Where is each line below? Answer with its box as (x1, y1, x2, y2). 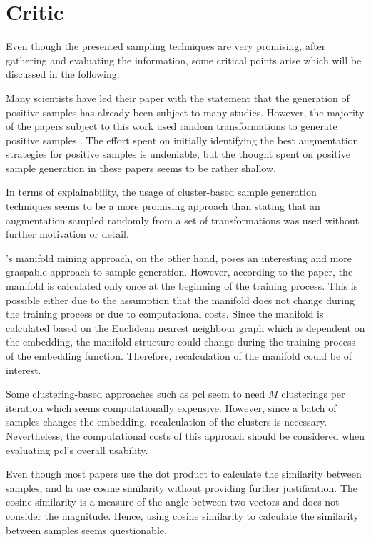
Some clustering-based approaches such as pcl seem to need (6, 386, 265, 401)
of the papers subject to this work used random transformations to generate (6, 119, 337, 134)
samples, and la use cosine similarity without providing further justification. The (6, 480, 358, 495)
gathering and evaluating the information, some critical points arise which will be (6, 52, 362, 67)
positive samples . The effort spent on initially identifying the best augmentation (6, 132, 359, 147)
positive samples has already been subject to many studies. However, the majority (6, 104, 365, 119)
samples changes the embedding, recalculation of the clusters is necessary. (6, 414, 327, 429)
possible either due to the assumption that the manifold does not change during (6, 292, 355, 307)
